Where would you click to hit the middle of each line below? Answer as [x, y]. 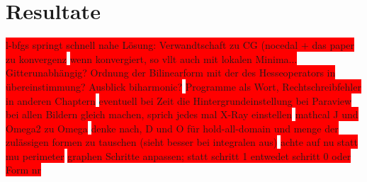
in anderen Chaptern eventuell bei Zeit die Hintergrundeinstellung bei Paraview [179, 100]
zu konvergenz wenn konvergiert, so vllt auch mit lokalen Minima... [152, 58]
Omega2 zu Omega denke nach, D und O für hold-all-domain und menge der [172, 128]
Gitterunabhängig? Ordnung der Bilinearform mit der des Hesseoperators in [171, 73]
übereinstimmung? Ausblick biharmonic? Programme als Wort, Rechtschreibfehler [183, 86]
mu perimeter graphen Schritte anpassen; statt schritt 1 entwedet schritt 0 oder [179, 155]
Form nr [24, 170]
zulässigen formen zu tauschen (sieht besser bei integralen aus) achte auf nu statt [182, 142]
